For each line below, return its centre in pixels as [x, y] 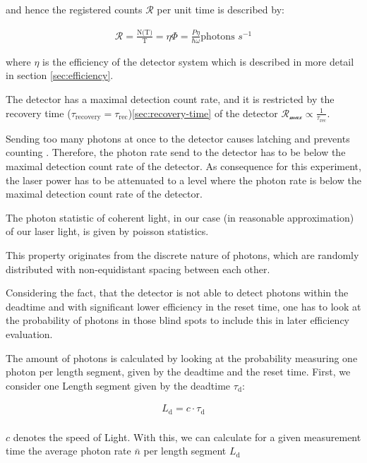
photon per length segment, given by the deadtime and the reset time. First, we [178, 372]
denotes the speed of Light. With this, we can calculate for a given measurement [187, 437]
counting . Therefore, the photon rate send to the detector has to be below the [176, 152]
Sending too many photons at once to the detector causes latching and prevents [178, 138]
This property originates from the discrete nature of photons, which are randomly [182, 254]
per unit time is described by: [221, 9]
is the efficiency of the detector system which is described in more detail [198, 61]
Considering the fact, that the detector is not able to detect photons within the [177, 293]
